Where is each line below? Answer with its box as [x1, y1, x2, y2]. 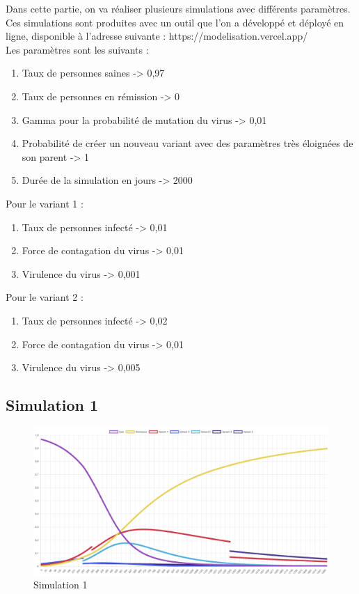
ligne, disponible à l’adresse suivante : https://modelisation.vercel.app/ [6, 29, 308, 43]
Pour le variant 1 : [6, 196, 83, 210]
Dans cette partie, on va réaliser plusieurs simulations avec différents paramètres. [6, 1, 351, 15]
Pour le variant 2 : [6, 290, 83, 304]
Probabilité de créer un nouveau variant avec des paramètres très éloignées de [22, 136, 353, 150]
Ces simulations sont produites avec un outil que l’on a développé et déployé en [6, 15, 344, 29]
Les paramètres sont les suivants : [6, 42, 149, 56]
